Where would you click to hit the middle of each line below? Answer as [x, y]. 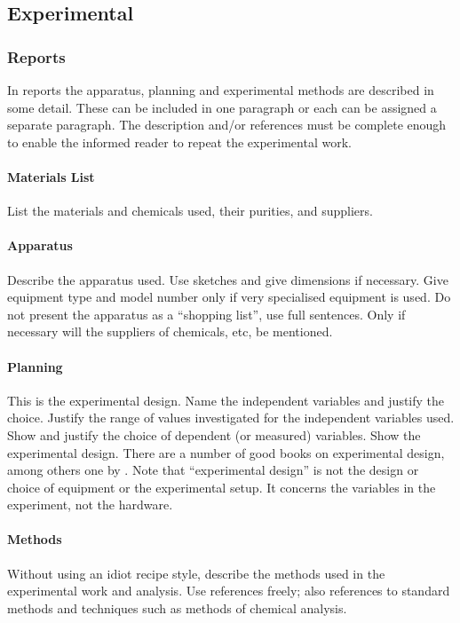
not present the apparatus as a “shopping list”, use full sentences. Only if [206, 314]
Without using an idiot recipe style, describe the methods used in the [196, 573]
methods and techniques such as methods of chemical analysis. [177, 607]
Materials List [51, 176]
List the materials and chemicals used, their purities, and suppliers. [190, 211]
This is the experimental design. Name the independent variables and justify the [226, 400]
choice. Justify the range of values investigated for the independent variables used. [231, 418]
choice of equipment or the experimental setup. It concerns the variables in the [222, 487]
